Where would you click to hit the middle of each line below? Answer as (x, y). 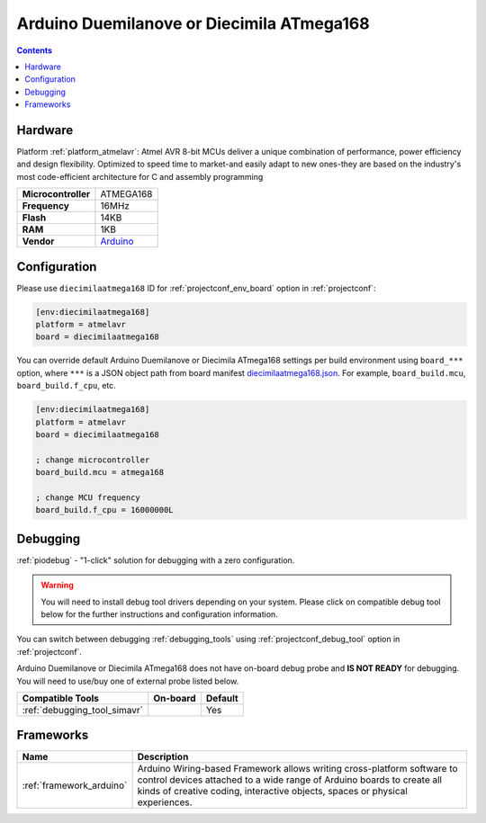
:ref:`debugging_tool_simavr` (83, 710)
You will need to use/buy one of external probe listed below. (128, 681)
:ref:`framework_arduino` (75, 785)
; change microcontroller (93, 460)
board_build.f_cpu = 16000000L (105, 510)
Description (163, 757)
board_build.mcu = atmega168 (100, 473)
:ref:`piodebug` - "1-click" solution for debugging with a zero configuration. (156, 560)
